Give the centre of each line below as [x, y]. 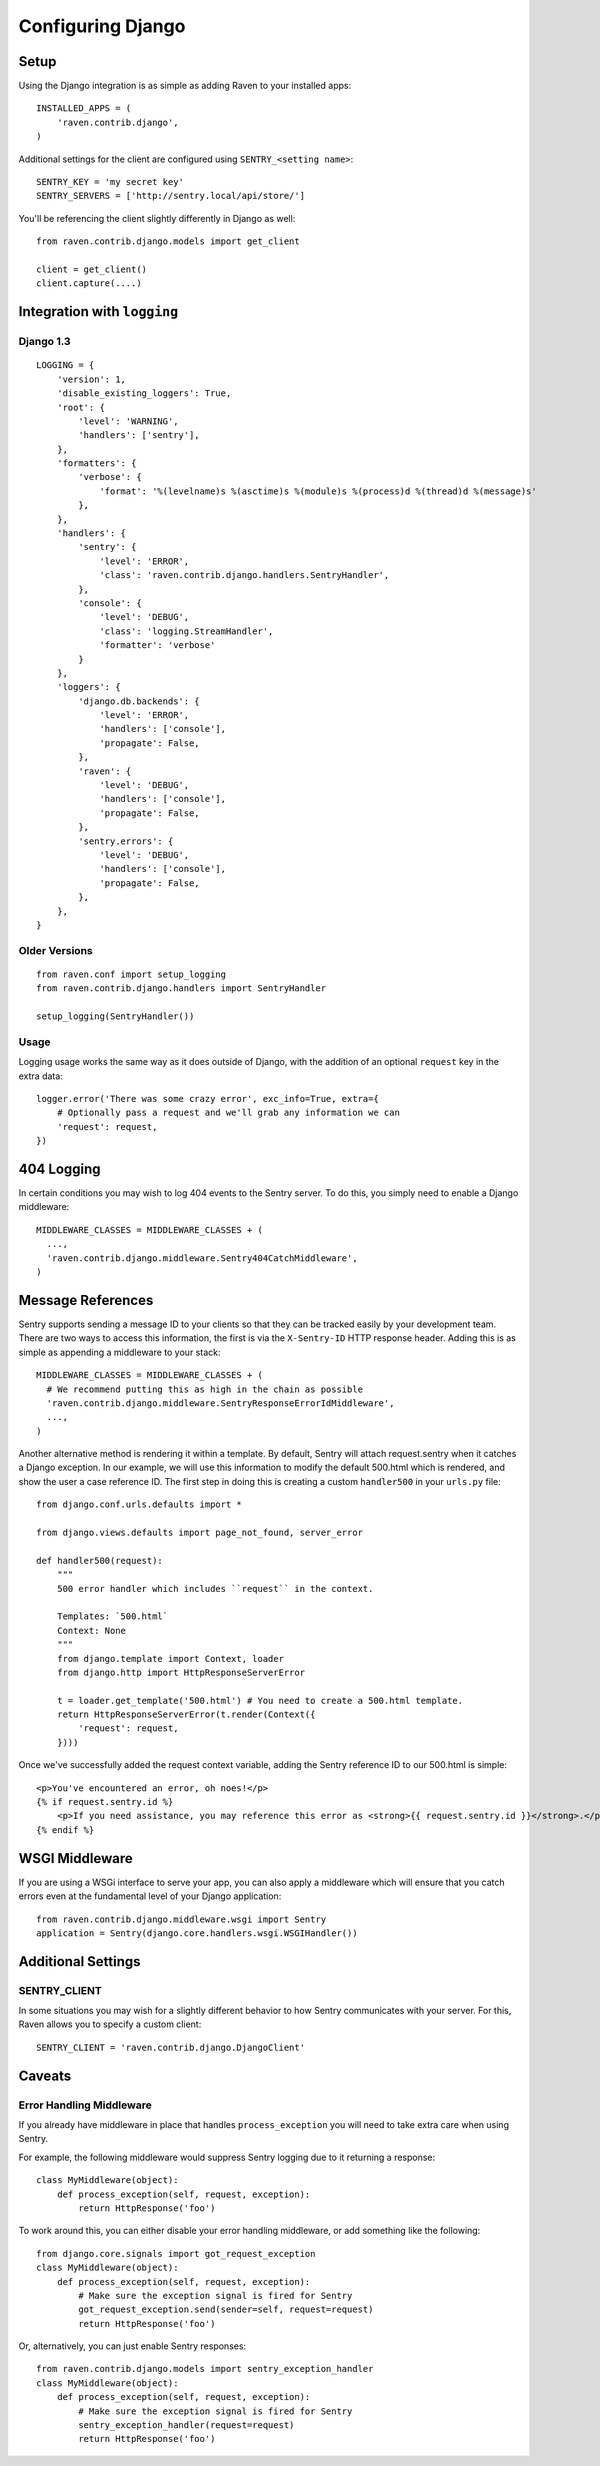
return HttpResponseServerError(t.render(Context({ [186, 1714]
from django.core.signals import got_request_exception [176, 2253]
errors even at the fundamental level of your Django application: [150, 1896]
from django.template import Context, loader [170, 1658]
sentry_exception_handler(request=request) [186, 2425]
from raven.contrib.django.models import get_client [168, 241]
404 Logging [59, 1168]
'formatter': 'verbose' [157, 645]
